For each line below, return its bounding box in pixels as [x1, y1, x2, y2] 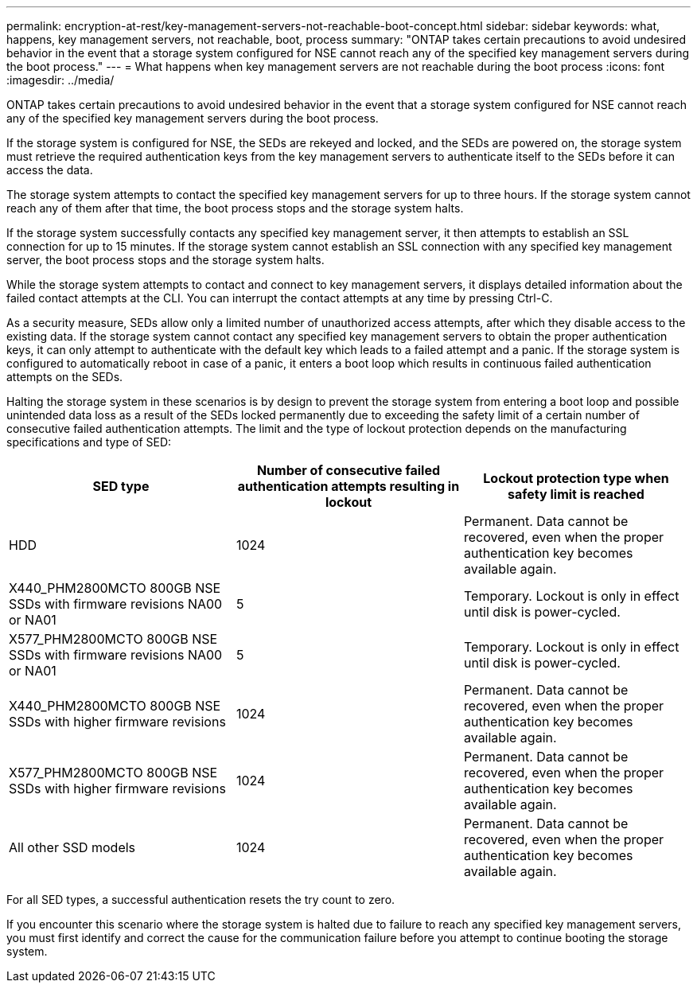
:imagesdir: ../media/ [6, 73, 115, 87]
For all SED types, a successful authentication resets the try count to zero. [6, 893, 395, 906]
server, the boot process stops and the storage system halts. [6, 253, 325, 267]
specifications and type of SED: [6, 435, 172, 449]
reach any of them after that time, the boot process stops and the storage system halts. [6, 201, 464, 215]
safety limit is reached [508, 486, 644, 502]
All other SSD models [9, 839, 136, 855]
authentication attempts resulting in [237, 478, 460, 494]
